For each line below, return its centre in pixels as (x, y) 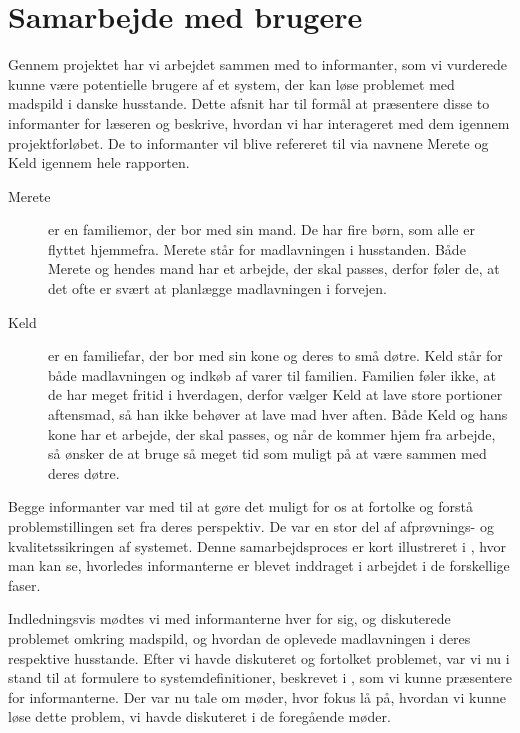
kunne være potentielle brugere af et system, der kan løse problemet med (231, 83)
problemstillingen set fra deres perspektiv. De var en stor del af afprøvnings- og (251, 526)
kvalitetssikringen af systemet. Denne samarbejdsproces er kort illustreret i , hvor (257, 545)
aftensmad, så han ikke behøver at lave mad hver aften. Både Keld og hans (278, 414)
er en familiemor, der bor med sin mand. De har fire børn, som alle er (261, 229)
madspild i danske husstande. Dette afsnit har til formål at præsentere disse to (249, 103)
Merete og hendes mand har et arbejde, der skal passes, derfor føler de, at (274, 268)
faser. (24, 584)
